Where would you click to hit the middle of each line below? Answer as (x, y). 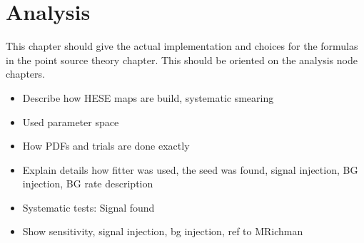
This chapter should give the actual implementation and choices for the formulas (182, 46)
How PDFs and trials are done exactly (106, 146)
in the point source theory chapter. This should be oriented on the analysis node (182, 60)
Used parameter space (71, 121)
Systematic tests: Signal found (89, 207)
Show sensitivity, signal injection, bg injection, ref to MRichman (163, 231)
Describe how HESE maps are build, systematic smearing (148, 97)
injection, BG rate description (88, 183)
